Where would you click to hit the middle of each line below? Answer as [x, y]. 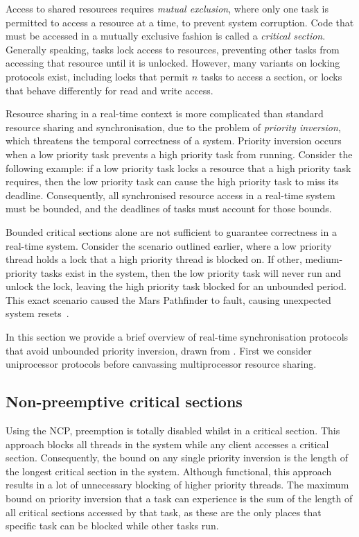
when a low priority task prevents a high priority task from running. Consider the [179, 154]
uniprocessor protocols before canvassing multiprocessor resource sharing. [161, 364]
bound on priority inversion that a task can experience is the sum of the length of [179, 498]
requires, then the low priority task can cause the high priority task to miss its [172, 181]
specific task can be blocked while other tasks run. [112, 526]
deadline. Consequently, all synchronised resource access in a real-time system [170, 195]
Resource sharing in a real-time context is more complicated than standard [165, 113]
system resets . [37, 313]
